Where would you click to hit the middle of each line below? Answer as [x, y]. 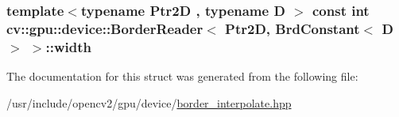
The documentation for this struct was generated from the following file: [182, 76]
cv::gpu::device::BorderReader [105, 28]
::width [68, 46]
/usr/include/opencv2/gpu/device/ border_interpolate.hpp [149, 102]
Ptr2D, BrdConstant [292, 28]
